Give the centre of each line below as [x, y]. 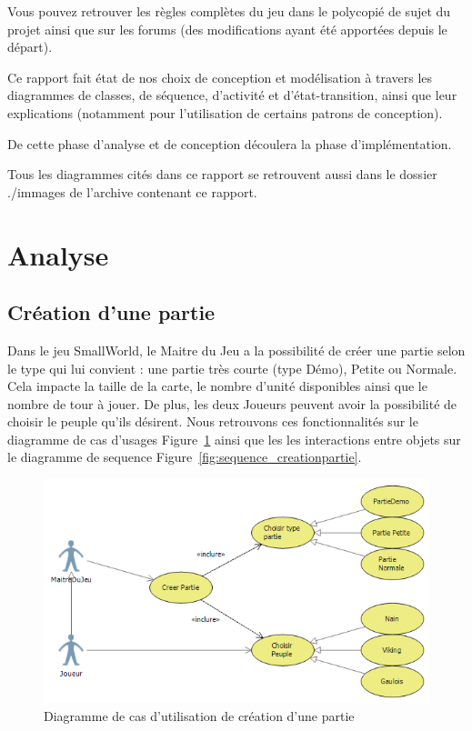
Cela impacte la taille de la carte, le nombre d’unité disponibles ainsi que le [217, 386]
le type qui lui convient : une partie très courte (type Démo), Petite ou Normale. [232, 368]
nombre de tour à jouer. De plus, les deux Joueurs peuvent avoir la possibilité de [232, 403]
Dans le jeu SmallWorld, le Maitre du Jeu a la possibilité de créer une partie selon [236, 350]
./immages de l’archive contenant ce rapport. [132, 191]
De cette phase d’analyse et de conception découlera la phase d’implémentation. [230, 143]
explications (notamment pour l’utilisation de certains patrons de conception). [225, 112]
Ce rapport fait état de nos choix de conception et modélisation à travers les [220, 77]
